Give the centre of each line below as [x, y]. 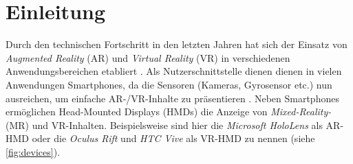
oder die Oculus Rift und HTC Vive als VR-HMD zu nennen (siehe [173, 138]
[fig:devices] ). [33, 151]
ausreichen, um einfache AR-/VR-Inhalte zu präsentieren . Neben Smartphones [172, 98]
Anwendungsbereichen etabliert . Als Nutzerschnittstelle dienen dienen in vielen [174, 71]
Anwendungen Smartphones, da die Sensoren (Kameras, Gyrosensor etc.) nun [169, 84]
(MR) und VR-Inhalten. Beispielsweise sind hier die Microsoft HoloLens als [164, 125]
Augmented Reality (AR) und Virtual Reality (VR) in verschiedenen [148, 57]
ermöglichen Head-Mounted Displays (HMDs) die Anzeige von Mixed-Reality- [169, 112]
